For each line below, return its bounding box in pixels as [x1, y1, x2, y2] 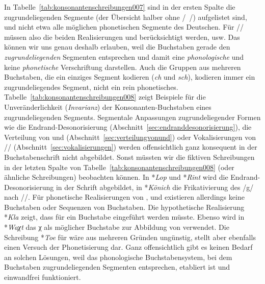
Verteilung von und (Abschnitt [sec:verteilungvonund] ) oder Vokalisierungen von [4, 131, 256, 142]
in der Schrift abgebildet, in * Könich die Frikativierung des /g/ [56, 181, 254, 192]
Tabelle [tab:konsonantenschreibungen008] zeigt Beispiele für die [4, 91, 206, 102]
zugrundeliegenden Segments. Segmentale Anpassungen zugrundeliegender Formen [4, 111, 261, 122]
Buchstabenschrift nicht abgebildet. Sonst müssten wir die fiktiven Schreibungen [4, 151, 255, 162]
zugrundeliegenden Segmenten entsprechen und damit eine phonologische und [4, 51, 244, 62]
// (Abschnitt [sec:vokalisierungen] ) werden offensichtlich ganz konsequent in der [4, 141, 257, 152]
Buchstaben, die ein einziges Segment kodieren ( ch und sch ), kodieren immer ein [4, 72, 255, 82]
